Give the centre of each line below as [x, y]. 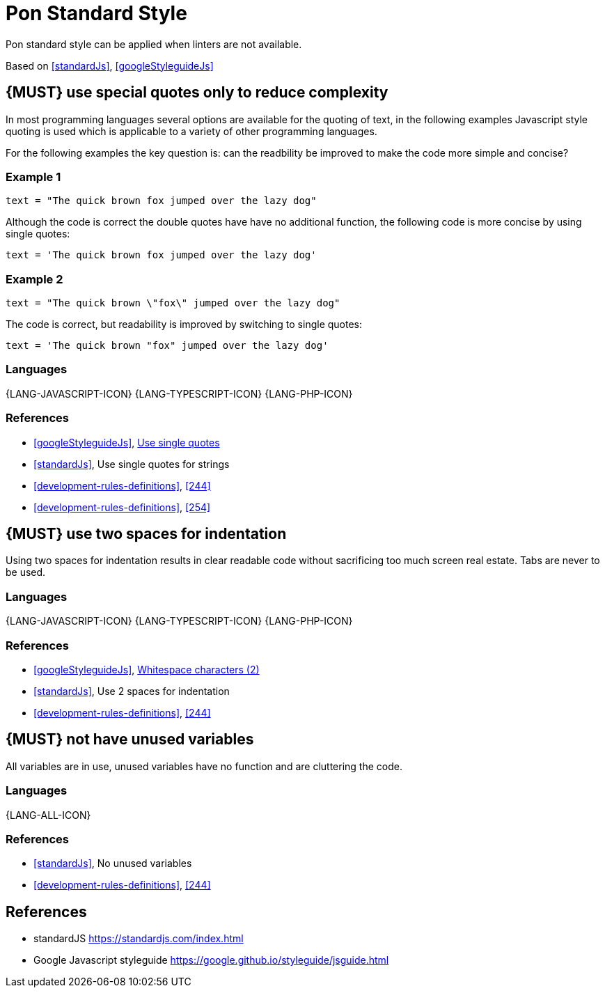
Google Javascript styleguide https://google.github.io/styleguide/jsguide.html [211, 960]
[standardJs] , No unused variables [113, 863]
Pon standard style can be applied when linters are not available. [154, 44]
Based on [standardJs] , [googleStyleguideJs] [110, 65]
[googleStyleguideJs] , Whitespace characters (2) [147, 669]
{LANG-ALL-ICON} [48, 815]
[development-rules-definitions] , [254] [122, 507]
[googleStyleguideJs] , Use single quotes [127, 442]
